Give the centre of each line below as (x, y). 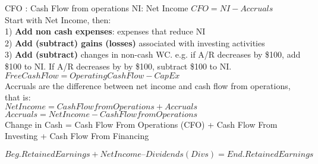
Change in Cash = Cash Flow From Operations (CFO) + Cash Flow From (141, 124)
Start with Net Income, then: (58, 19)
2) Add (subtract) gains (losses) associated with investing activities (135, 42)
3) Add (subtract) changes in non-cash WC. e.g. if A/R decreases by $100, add (153, 54)
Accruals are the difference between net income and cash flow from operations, (148, 85)
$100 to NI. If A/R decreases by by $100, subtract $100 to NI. (118, 66)
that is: (18, 97)
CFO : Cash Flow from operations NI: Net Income (97, 8)
